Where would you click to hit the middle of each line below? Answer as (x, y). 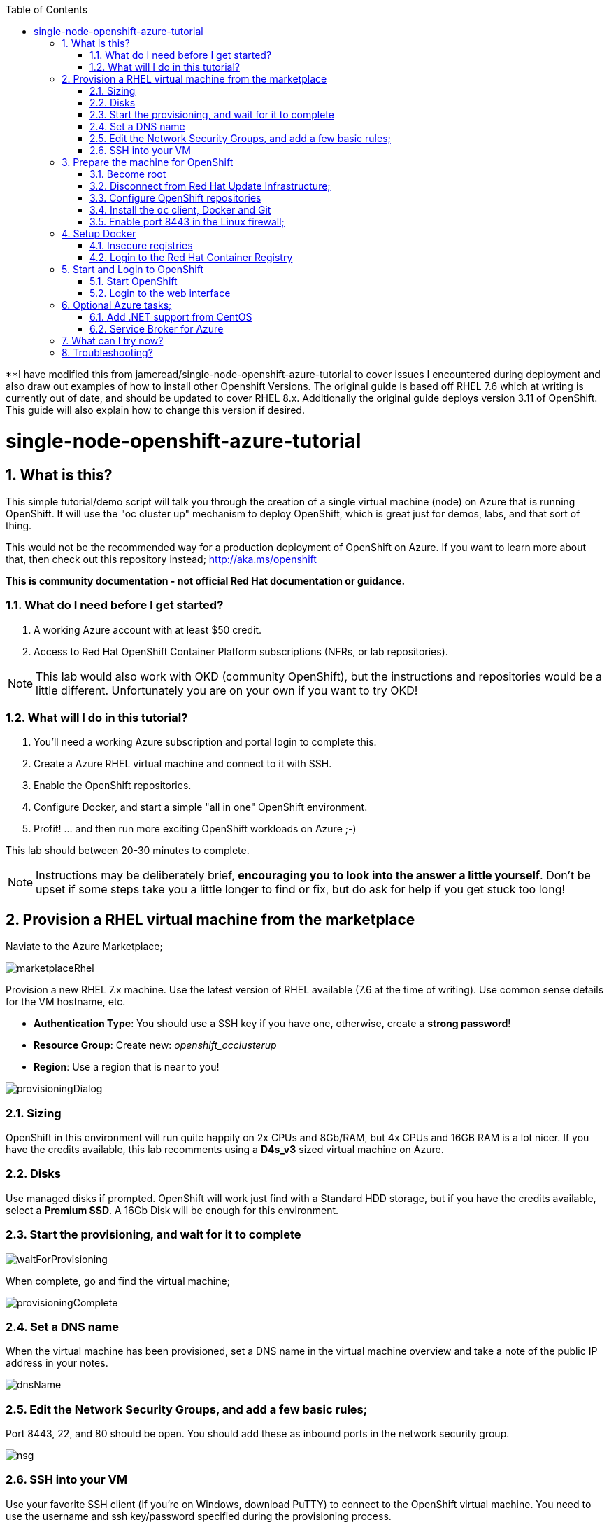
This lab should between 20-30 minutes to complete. (128, 851)
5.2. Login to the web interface (160, 293)
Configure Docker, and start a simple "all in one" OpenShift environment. (201, 807)
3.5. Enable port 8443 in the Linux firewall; (187, 222)
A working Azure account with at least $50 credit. (148, 629)
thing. (19, 525)
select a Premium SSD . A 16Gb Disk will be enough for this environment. (172, 1210)
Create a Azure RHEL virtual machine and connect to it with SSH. (183, 764)
